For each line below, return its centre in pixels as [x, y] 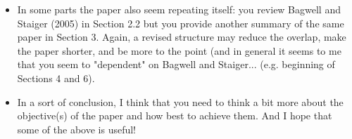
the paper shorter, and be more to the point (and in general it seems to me [179, 50]
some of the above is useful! [77, 129]
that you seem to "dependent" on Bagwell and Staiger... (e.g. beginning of [176, 64]
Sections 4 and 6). [56, 78]
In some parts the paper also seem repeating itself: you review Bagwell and [179, 9]
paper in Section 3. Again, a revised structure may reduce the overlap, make [182, 37]
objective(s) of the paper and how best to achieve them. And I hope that [175, 115]
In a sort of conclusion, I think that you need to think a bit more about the [180, 101]
